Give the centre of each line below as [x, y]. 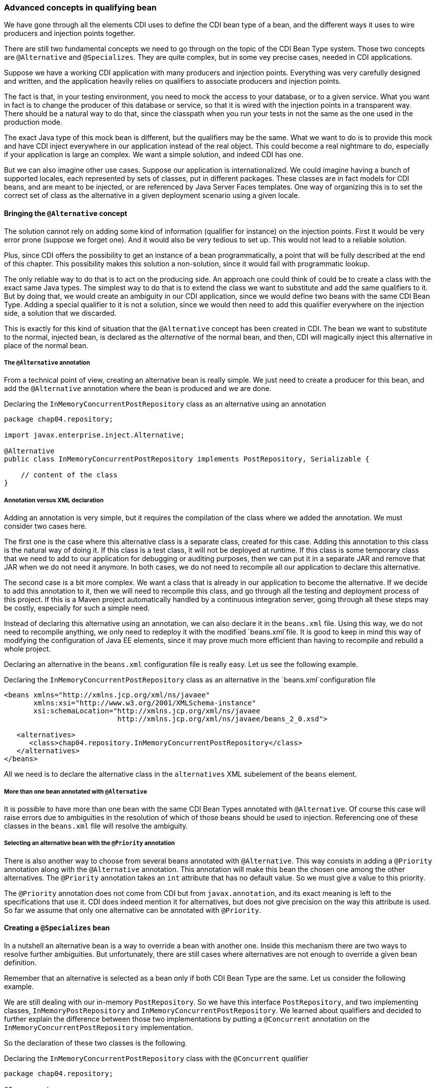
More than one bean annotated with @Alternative [75, 791]
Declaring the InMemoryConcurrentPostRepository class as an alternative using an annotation [165, 404]
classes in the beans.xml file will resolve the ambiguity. [96, 826]
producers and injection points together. [70, 33]
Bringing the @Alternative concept [66, 213]
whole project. [27, 649]
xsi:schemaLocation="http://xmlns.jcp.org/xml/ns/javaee [147, 711]
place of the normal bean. [46, 345]
